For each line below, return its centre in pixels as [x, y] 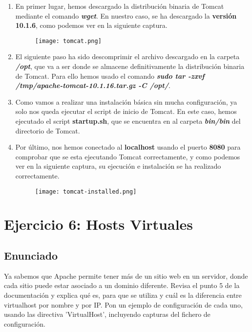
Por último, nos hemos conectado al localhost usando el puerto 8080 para [128, 147]
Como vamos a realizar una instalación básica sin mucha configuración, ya [126, 101]
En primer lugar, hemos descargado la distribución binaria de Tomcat [120, 6]
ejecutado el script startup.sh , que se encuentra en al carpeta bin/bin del [128, 121]
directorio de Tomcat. [48, 130]
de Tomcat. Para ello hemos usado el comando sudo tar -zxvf [110, 76]
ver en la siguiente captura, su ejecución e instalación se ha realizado [118, 166]
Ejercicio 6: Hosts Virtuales [99, 224]
